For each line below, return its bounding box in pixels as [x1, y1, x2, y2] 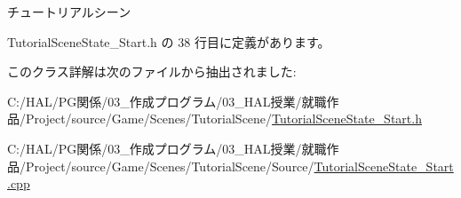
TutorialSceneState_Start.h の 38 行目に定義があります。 [7, 32, 330, 51]
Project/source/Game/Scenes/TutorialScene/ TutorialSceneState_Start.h [25, 109, 422, 128]
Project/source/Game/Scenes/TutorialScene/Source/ [25, 156, 314, 175]
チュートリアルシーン [7, 3, 131, 20]
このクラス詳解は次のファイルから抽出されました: [7, 62, 297, 81]
